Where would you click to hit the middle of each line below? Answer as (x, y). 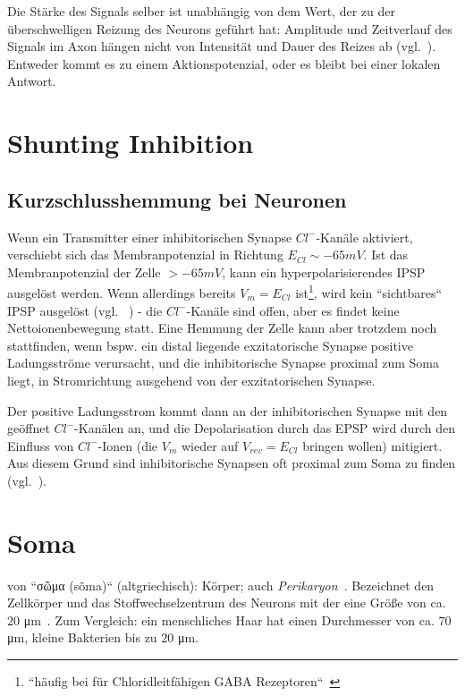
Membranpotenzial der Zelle (84, 272)
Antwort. (32, 81)
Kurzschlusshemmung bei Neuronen (177, 199)
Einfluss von (41, 445)
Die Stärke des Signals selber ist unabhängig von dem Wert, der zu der (201, 11)
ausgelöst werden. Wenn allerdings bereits (122, 292)
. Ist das (386, 255)
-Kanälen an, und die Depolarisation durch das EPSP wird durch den (265, 428)
